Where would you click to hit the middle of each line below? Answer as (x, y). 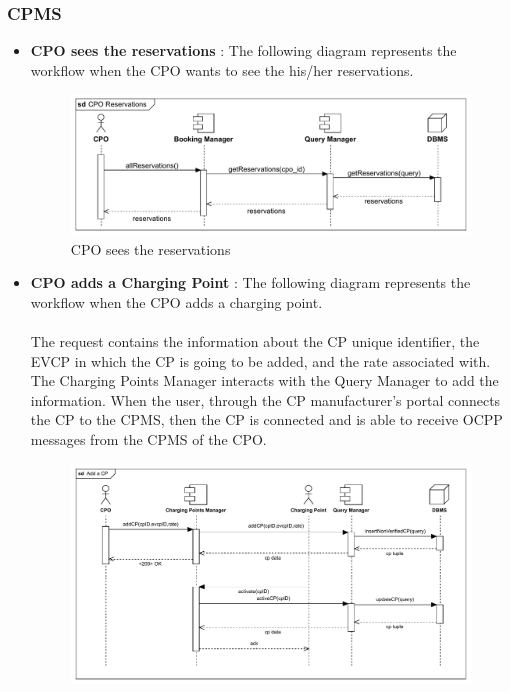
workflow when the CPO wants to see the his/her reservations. (222, 69)
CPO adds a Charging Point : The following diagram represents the (250, 282)
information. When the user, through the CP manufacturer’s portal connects (265, 399)
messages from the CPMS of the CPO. (148, 439)
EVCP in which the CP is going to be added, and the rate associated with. (260, 360)
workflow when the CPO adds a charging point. (176, 301)
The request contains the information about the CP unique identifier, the (255, 341)
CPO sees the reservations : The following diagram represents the (243, 50)
